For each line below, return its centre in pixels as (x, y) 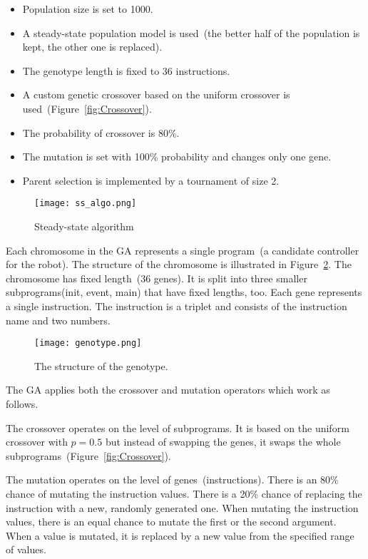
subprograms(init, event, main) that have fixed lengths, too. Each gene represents (184, 292)
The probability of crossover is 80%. (101, 132)
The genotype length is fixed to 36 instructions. (126, 70)
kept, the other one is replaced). (92, 47)
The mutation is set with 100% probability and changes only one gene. (177, 157)
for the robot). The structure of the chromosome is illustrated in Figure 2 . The (179, 264)
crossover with (37, 442)
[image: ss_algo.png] (86, 204)
